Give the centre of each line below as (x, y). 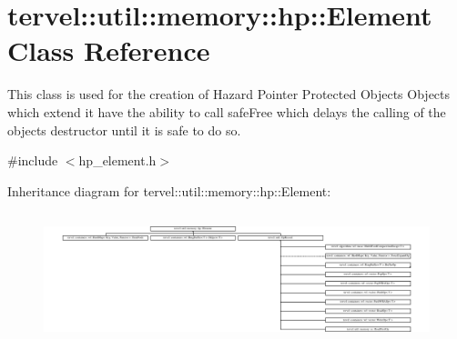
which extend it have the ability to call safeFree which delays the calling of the (227, 111)
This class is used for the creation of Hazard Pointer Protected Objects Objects (229, 94)
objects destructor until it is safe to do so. (124, 130)
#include (33, 160)
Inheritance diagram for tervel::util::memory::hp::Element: (169, 190)
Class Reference (109, 50)
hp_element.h (117, 160)
